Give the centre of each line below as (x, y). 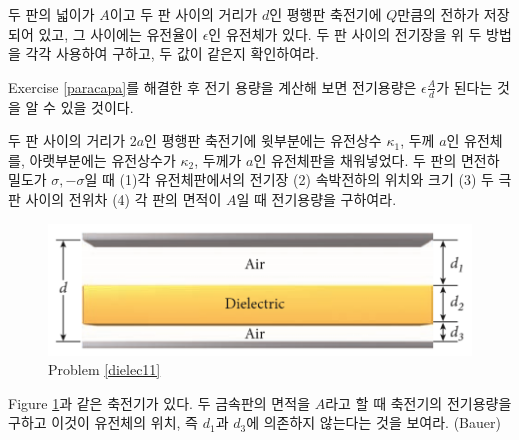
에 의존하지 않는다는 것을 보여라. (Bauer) (373, 422)
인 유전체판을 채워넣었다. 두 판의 (355, 159)
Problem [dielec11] (104, 369)
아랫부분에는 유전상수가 (102, 159)
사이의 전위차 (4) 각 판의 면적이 (123, 198)
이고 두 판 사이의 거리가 (183, 14)
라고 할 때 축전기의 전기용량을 (418, 402)
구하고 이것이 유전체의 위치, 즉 (103, 422)
